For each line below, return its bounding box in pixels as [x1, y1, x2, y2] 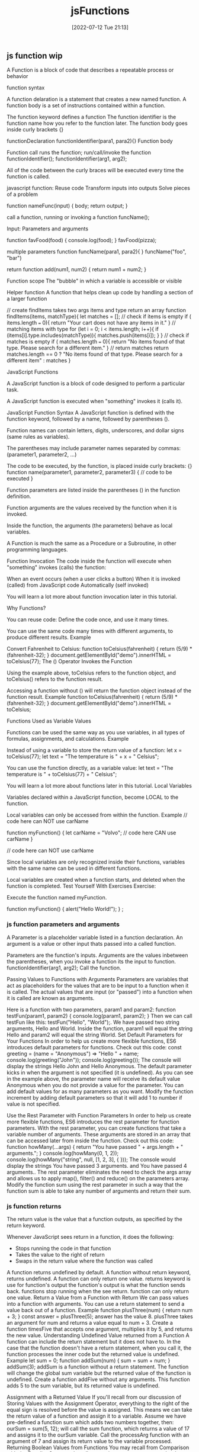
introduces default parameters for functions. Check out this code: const [7, 1043, 182, 1051]
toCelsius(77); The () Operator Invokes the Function [7, 658, 133, 665]
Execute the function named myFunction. [7, 894, 107, 901]
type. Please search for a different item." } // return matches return [7, 345, 169, 352]
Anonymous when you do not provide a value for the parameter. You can [7, 1081, 184, 1088]
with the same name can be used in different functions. [7, 865, 142, 872]
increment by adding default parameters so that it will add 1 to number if [7, 1094, 182, 1101]
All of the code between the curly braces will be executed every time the [7, 167, 184, 174]
